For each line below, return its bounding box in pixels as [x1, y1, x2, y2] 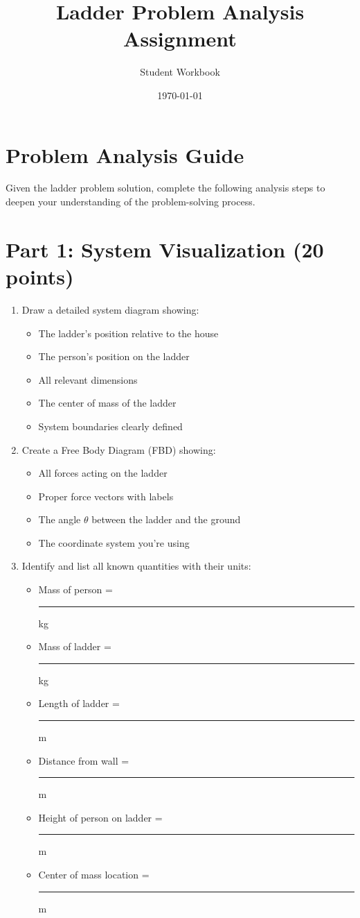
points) [6, 262, 74, 290]
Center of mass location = [38, 867, 150, 881]
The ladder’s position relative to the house [38, 325, 219, 340]
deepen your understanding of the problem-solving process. [6, 194, 255, 209]
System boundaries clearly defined [38, 418, 183, 433]
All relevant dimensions [38, 372, 138, 386]
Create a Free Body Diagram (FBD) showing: [21, 442, 216, 457]
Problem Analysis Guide [6, 140, 244, 169]
